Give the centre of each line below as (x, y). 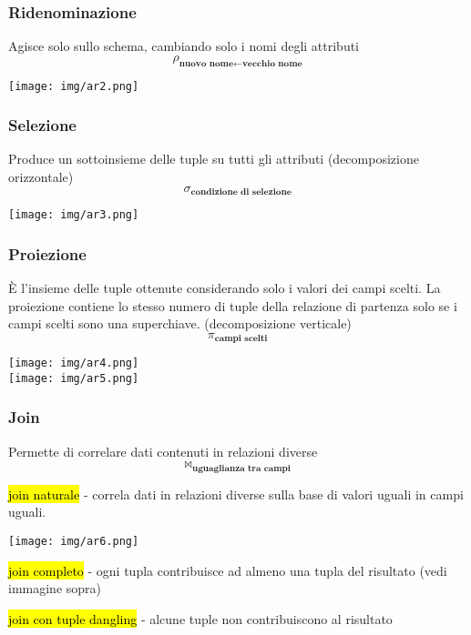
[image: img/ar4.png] (74, 363)
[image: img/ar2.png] (74, 86)
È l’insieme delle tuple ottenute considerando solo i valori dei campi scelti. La (225, 287)
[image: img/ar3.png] (74, 215)
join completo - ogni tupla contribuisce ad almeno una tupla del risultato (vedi (228, 570)
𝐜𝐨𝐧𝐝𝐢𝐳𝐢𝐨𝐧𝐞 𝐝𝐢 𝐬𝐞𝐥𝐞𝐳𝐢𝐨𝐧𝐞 (241, 192)
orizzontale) (41, 177)
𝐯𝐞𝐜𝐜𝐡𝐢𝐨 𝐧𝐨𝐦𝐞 (272, 63)
